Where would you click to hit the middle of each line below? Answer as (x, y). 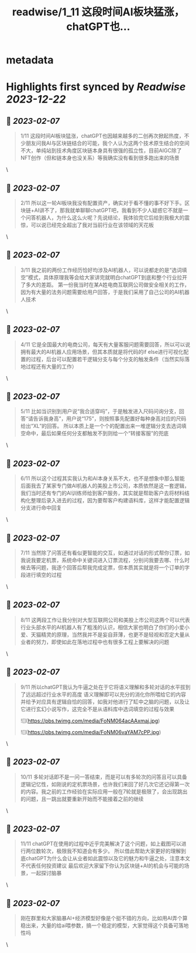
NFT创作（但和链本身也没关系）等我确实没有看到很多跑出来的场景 (100, 158)
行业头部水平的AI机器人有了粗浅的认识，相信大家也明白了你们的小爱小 (105, 627)
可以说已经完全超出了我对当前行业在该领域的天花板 (92, 225)
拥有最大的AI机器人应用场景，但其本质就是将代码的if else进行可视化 (102, 352)
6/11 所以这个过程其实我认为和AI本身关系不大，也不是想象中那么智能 (103, 478)
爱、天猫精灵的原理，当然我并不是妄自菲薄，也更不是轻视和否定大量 (102, 634)
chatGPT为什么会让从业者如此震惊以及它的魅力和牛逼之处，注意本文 (108, 859)
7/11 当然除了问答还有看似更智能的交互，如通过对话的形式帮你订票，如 (105, 553)
